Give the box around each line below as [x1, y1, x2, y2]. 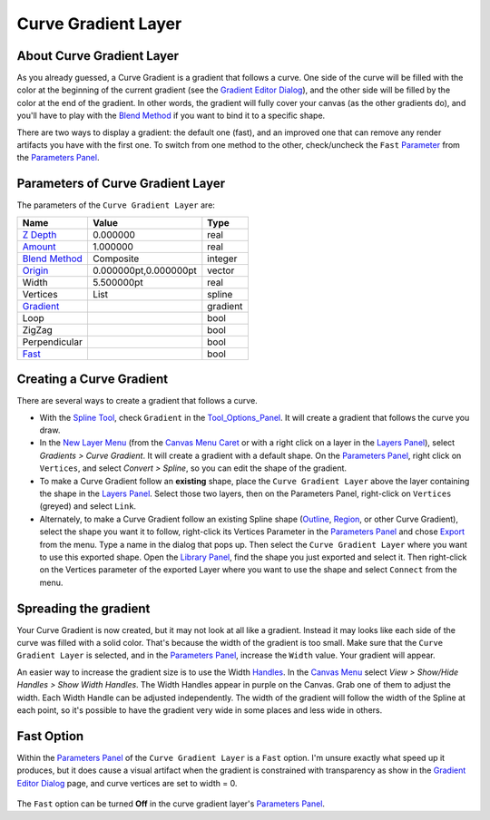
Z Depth [22, 228, 57, 240]
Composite [92, 252, 140, 265]
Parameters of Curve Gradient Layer [16, 176, 226, 191]
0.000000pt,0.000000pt [92, 264, 197, 277]
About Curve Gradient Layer [16, 48, 180, 63]
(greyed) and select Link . [39, 501, 136, 512]
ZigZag [22, 323, 54, 336]
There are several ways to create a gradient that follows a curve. [16, 395, 258, 406]
